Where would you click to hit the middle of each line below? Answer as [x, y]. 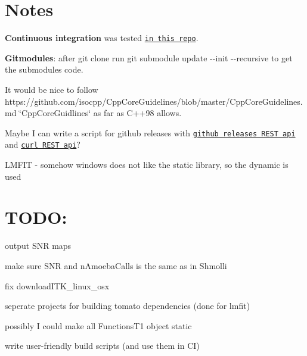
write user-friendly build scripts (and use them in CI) [102, 346]
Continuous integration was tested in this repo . [102, 38]
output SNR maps [38, 246]
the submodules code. [44, 69]
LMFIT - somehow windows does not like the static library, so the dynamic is [147, 165]
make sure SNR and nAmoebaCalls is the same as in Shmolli [116, 265]
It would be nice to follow [52, 89]
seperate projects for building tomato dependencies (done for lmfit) [128, 306]
